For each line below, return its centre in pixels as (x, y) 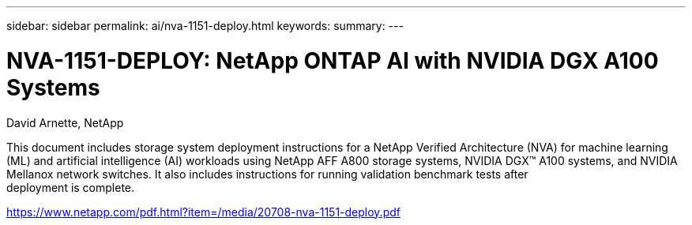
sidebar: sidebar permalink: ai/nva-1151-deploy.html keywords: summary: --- (205, 26)
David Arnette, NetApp (65, 122)
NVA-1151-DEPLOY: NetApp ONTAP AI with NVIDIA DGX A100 (333, 60)
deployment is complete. (71, 187)
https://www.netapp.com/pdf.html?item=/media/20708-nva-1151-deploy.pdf (203, 212)
